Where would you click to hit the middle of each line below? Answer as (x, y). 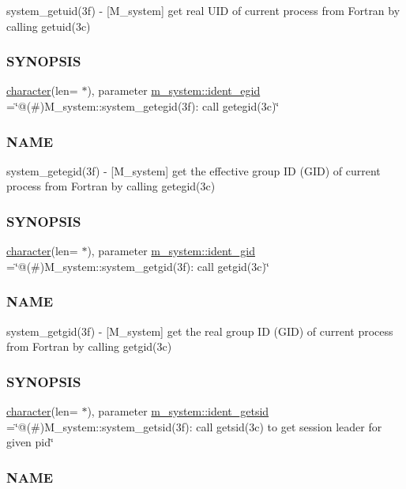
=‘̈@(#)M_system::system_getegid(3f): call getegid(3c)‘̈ (143, 106)
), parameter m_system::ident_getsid (178, 411)
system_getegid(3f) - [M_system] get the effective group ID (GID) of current (194, 170)
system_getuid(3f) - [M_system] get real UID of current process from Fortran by (203, 10)
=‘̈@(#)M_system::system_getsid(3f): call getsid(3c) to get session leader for (194, 426)
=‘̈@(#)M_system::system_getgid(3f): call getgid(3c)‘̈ (138, 266)
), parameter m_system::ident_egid (174, 90)
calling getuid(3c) (49, 26)
